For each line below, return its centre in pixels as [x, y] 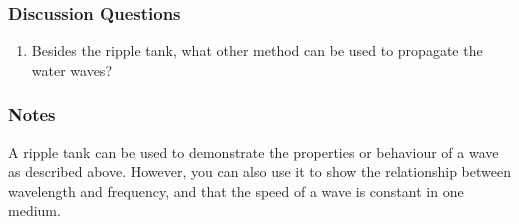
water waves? [71, 69]
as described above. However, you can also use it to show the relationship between [259, 171]
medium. [34, 210]
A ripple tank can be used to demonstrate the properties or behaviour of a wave [253, 151]
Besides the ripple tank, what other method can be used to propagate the [257, 50]
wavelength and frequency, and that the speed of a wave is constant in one [236, 190]
